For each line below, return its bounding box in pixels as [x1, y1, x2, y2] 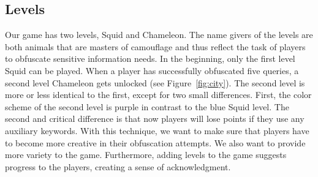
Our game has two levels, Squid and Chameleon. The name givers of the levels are [5, 28, 313, 41]
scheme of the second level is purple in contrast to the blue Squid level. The [5, 100, 289, 113]
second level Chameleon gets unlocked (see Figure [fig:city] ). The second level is [5, 76, 305, 89]
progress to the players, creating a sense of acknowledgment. [5, 160, 231, 173]
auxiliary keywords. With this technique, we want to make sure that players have [5, 124, 309, 137]
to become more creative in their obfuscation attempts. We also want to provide [5, 136, 306, 149]
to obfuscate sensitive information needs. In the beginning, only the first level [5, 52, 295, 65]
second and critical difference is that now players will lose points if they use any [5, 112, 305, 125]
